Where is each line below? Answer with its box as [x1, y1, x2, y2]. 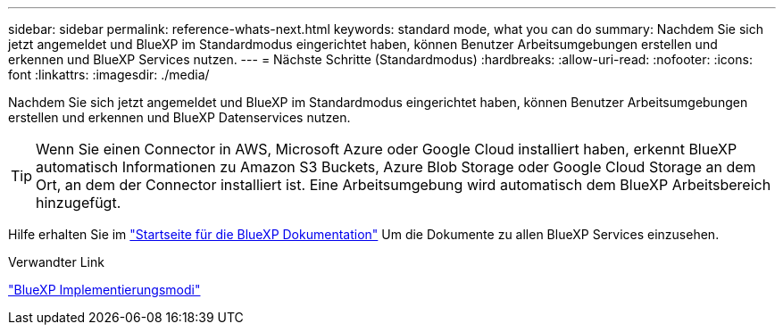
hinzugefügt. [36, 194, 121, 212]
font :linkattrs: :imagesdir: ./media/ [8, 67, 210, 82]
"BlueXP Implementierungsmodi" [8, 282, 201, 297]
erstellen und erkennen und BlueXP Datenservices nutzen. [8, 110, 351, 125]
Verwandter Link [8, 254, 104, 270]
